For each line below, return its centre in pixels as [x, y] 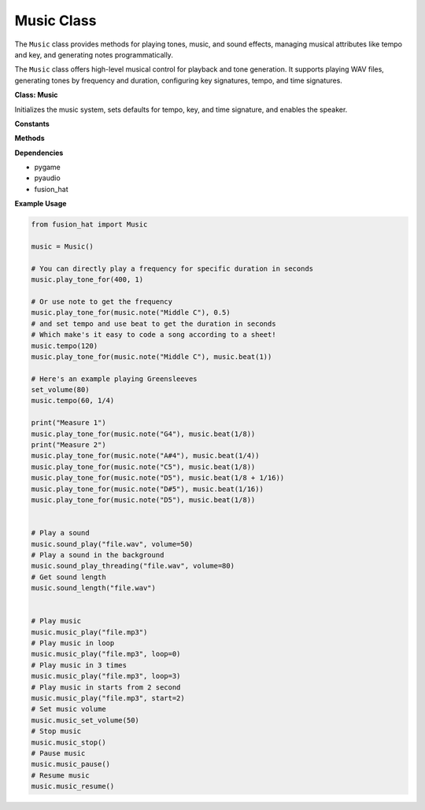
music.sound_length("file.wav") [94, 588]
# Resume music [60, 775]
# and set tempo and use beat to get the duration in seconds [153, 324]
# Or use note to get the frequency [102, 301]
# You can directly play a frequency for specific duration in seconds [172, 268]
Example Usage [41, 204]
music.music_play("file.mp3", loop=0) [106, 654]
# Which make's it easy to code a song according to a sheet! [153, 335]
